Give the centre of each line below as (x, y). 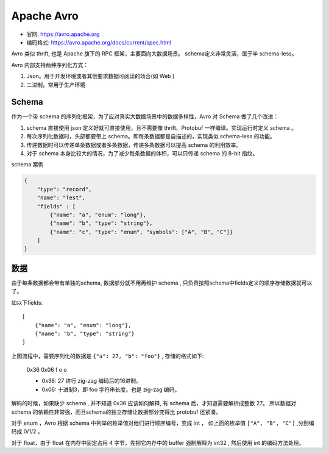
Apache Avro (45, 16)
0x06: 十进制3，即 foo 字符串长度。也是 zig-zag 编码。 (111, 389)
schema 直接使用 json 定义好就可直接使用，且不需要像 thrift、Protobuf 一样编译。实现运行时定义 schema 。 (162, 127)
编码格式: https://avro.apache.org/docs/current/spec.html (99, 42)
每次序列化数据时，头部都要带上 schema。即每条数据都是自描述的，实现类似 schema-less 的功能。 (151, 137)
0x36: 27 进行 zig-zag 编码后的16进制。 (91, 381)
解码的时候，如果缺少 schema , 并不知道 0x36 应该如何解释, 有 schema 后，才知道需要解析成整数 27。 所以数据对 (154, 403)
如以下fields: (27, 302)
